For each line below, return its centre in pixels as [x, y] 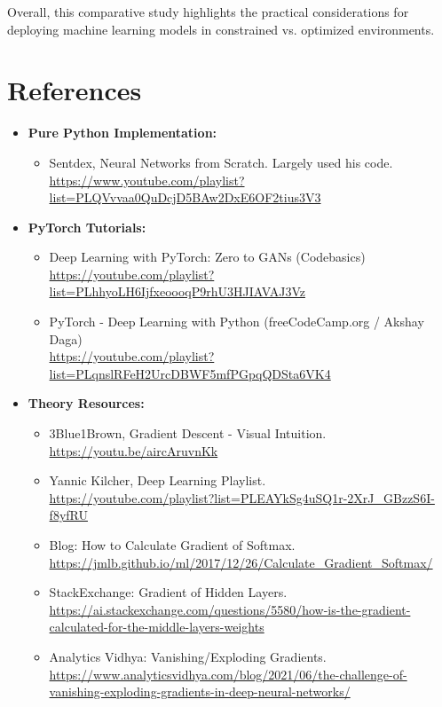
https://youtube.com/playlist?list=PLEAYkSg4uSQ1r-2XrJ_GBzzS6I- [242, 497]
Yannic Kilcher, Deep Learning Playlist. [158, 480]
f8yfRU [68, 515]
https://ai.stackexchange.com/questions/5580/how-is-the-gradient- [230, 609]
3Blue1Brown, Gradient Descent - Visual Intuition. [188, 433]
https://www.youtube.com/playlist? [147, 180]
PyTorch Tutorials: [87, 227]
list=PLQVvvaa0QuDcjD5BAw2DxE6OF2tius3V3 [185, 197]
